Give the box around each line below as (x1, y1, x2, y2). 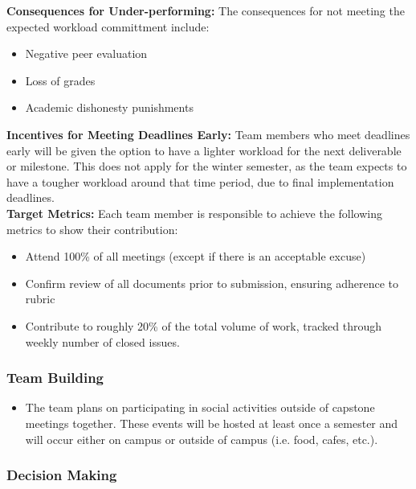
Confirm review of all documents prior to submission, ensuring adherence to (25, 274, 398, 291)
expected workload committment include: (6, 18, 210, 35)
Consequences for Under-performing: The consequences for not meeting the (6, 2, 405, 18)
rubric (25, 290, 55, 307)
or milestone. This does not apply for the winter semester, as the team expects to (6, 158, 407, 175)
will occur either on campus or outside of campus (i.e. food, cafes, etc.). (25, 430, 378, 447)
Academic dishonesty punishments (25, 99, 194, 116)
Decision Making (6, 465, 117, 485)
